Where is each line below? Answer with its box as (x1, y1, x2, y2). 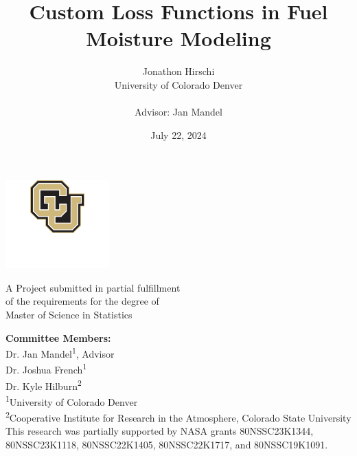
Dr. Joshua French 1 (5, 360, 87, 377)
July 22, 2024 (150, 127, 207, 142)
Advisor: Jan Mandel (135, 105, 222, 119)
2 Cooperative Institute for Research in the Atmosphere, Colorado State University (5, 409, 352, 424)
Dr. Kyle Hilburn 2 (5, 376, 82, 393)
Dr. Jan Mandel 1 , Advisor (5, 345, 115, 360)
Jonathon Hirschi (142, 64, 215, 78)
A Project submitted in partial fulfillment (5, 280, 181, 294)
